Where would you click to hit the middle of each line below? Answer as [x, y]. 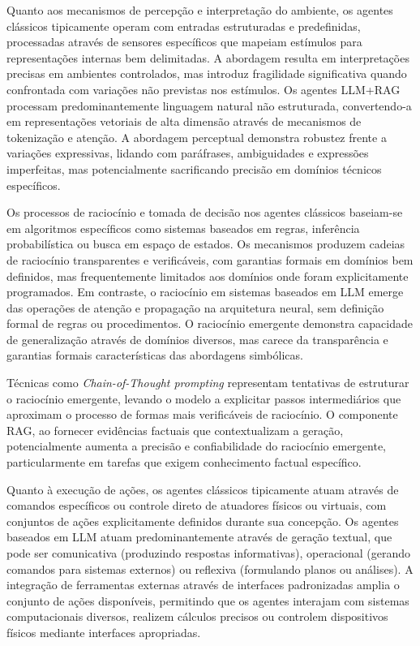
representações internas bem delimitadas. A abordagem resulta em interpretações [208, 57]
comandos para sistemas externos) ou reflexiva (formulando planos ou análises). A [210, 568]
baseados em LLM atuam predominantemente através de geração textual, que [199, 537]
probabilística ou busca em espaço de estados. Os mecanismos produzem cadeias [206, 244]
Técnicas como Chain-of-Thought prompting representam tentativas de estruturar [208, 383]
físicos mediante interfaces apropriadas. [104, 632]
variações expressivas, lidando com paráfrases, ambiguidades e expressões [188, 153]
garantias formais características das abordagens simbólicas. [155, 355]
